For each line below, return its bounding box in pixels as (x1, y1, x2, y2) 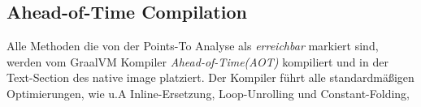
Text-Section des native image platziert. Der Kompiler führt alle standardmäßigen (7, 69, 414, 86)
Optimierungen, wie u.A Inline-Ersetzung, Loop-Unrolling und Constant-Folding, (7, 84, 410, 101)
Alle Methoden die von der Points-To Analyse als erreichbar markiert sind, (7, 37, 379, 54)
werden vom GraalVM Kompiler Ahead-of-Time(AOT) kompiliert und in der (7, 53, 388, 70)
